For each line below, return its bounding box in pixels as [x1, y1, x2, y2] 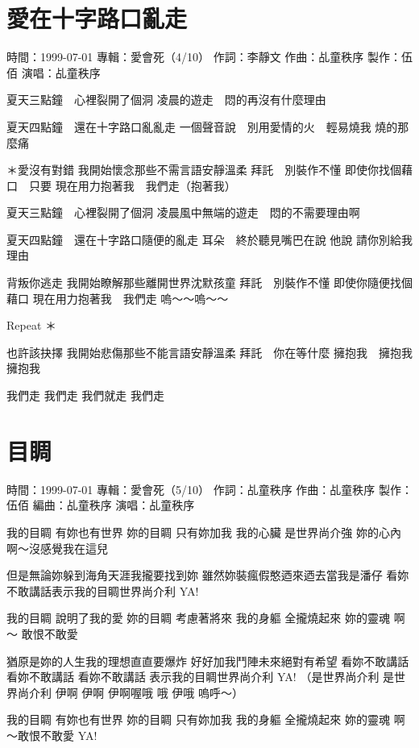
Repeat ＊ [6, 317, 57, 334]
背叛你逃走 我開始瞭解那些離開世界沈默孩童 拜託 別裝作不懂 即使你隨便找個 [6, 274, 413, 291]
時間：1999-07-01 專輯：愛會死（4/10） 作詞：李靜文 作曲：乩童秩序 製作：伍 [6, 48, 413, 65]
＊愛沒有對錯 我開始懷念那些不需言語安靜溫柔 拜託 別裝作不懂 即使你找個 [6, 161, 401, 178]
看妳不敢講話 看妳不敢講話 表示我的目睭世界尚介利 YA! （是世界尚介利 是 [6, 668, 395, 685]
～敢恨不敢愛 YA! [6, 726, 97, 743]
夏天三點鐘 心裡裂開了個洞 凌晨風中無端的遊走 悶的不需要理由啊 [6, 204, 360, 221]
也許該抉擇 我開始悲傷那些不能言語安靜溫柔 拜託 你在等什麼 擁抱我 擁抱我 [6, 343, 413, 360]
